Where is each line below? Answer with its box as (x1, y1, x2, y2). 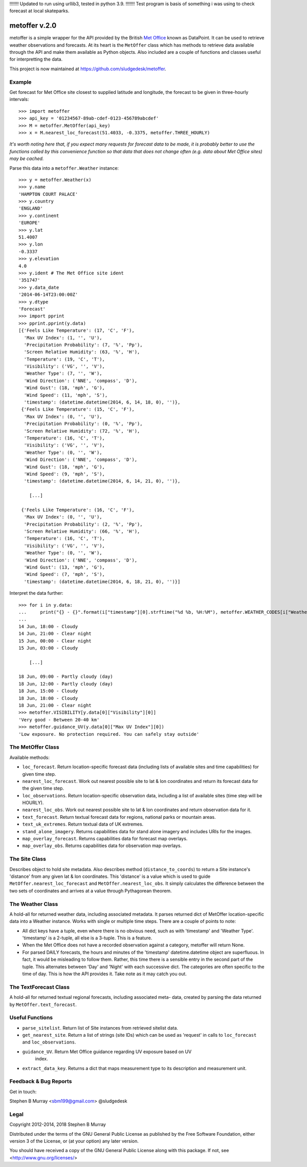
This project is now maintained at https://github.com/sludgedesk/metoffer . (9, 66, 166, 72)
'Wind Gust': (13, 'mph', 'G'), (24, 565, 105, 570)
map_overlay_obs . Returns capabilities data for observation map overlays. (22, 842, 182, 849)
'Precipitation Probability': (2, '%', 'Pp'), (24, 521, 143, 527)
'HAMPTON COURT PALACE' (18, 191, 78, 197)
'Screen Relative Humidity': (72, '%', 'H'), (24, 428, 140, 434)
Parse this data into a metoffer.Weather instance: (9, 165, 119, 171)
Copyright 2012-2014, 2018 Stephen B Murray (9, 1121, 106, 1128)
